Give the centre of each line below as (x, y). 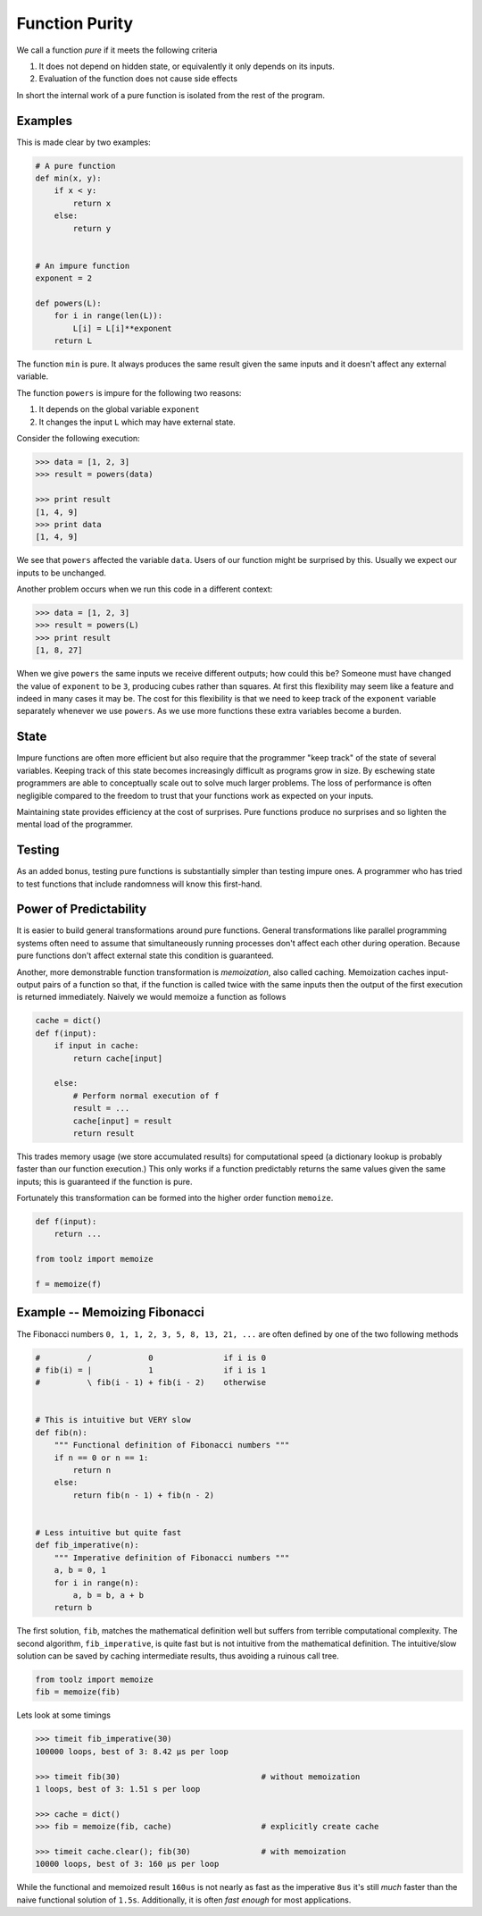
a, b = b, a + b (108, 1595)
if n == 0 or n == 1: (101, 1458)
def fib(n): (62, 1433)
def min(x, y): (68, 178)
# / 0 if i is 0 (151, 1357)
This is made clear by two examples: (83, 142)
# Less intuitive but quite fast (108, 1532)
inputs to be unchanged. (62, 573)
